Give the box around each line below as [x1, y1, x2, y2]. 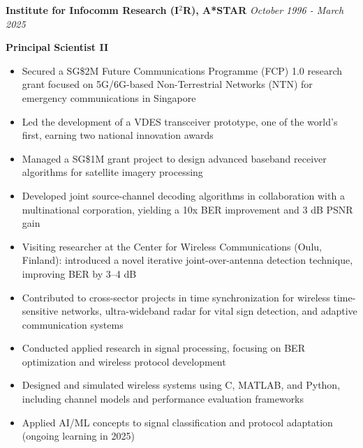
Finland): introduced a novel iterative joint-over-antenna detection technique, [22, 253, 353, 267]
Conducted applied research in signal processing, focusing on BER [22, 341, 305, 355]
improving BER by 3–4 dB [22, 266, 137, 281]
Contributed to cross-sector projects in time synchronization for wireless [22, 290, 330, 304]
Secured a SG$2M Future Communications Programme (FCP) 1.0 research [22, 63, 343, 77]
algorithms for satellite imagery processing [22, 165, 203, 179]
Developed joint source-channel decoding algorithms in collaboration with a [22, 188, 345, 202]
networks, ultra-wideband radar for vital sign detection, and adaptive [61, 304, 357, 318]
